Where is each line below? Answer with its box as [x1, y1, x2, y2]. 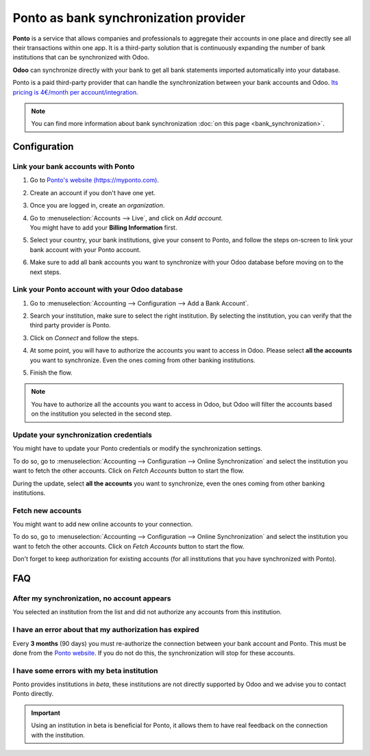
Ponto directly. [12, 690, 54, 698]
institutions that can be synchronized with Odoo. [12, 53, 150, 62]
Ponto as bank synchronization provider [12, 10, 246, 25]
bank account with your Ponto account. [29, 245, 141, 253]
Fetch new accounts [12, 505, 82, 515]
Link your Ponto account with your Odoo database [12, 285, 183, 294]
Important [31, 709, 61, 717]
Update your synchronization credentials [12, 430, 152, 440]
